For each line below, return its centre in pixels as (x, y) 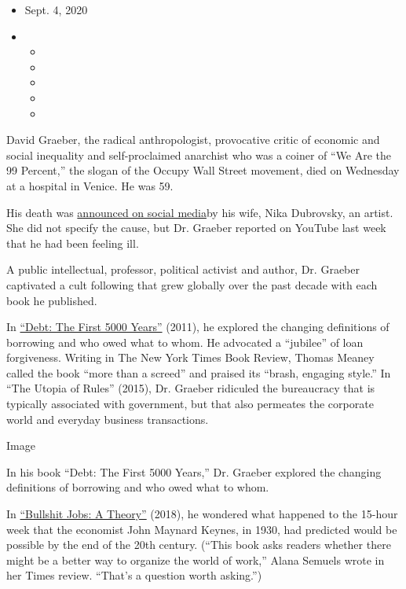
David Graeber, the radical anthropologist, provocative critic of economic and (193, 140)
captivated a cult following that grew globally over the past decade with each (192, 284)
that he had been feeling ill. (73, 243)
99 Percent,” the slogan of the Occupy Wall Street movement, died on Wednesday (203, 170)
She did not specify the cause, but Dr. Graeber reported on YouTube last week (196, 228)
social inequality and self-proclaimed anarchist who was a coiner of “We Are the (199, 155)
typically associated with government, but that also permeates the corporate (190, 404)
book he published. (52, 300)
